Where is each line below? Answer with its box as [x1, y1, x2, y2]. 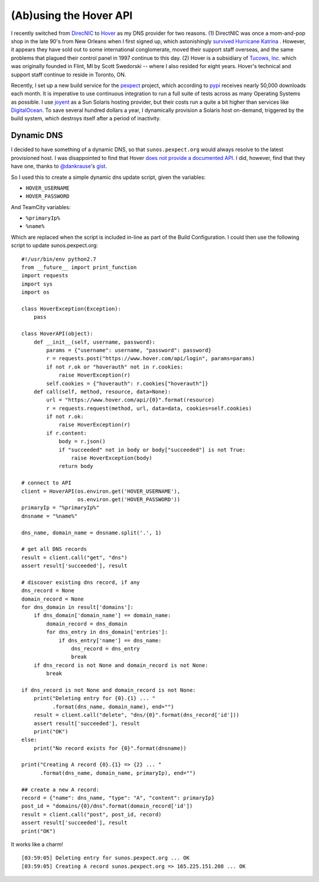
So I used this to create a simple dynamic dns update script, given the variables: [11, 174, 206, 181]
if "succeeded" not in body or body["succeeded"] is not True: [58, 446, 246, 453]
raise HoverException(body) [71, 455, 153, 461]
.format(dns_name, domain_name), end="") [52, 703, 174, 710]
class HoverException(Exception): [21, 306, 121, 312]
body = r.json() [58, 438, 106, 445]
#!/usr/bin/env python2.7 [21, 255, 97, 262]
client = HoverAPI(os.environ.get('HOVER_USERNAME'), [21, 487, 180, 495]
